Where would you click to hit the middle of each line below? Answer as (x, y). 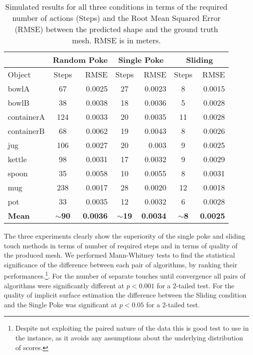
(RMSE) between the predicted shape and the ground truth (117, 29)
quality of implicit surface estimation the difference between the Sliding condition (125, 295)
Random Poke (80, 60)
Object (19, 74)
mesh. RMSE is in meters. (116, 40)
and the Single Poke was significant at (61, 304)
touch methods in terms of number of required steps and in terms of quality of (121, 245)
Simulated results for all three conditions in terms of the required (116, 7)
